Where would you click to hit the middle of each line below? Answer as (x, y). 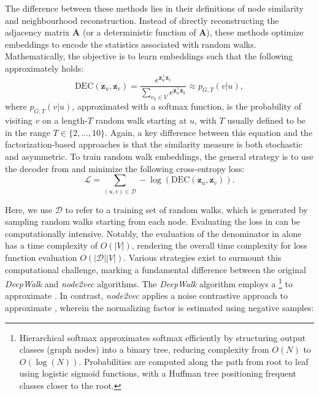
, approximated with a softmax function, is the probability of (186, 106)
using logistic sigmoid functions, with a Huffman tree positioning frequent (158, 373)
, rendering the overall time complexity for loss (219, 245)
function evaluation (41, 258)
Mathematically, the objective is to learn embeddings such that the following (149, 56)
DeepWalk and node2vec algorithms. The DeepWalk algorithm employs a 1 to (149, 283)
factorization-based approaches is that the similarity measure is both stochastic (154, 144)
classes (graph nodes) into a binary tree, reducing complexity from (144, 349)
